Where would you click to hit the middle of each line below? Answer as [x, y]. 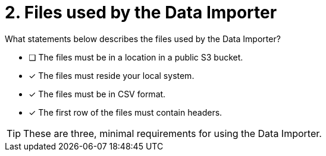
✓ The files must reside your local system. [112, 75]
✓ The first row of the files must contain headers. [126, 112]
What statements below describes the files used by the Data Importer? [143, 39]
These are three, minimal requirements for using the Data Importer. [173, 133]
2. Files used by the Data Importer [141, 12]
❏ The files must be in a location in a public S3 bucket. [136, 57]
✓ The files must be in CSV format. [97, 94]
